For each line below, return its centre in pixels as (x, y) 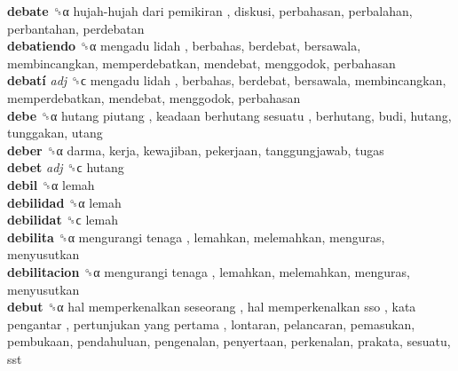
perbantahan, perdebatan (76, 28)
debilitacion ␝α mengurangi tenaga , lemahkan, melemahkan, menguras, (209, 271)
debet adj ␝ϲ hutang (66, 167)
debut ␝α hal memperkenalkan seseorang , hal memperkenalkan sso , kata (212, 307)
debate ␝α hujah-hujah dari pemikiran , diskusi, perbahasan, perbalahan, (210, 11)
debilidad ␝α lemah (64, 202)
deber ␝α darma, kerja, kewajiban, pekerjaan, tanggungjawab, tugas (196, 150)
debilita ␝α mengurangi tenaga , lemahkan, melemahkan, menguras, (196, 237)
